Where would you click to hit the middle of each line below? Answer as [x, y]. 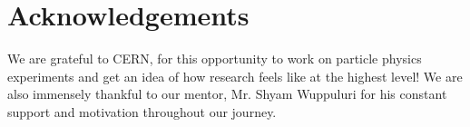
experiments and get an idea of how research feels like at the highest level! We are [235, 76]
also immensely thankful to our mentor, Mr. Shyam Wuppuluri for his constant [227, 94]
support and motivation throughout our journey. [142, 111]
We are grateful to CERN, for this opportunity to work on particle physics [215, 59]
